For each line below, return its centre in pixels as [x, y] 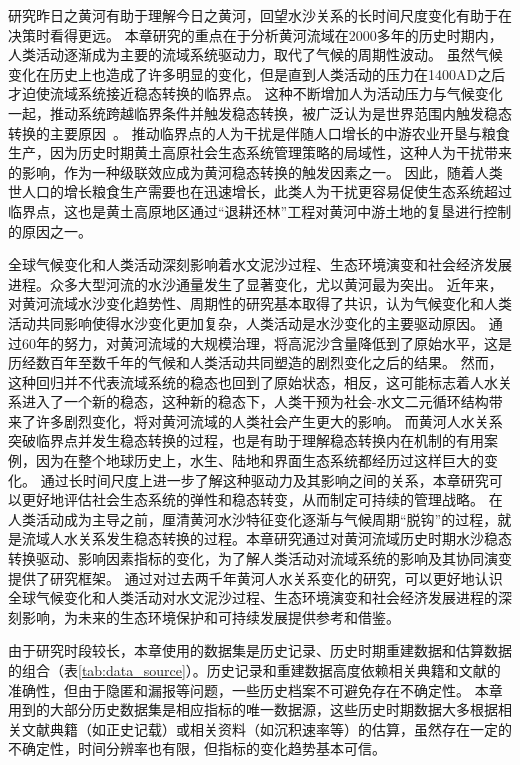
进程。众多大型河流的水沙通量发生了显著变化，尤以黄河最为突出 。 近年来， [255, 283]
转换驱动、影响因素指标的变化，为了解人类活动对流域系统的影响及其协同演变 [260, 558]
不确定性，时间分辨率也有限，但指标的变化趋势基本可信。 [197, 748]
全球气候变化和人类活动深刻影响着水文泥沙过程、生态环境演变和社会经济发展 [260, 264]
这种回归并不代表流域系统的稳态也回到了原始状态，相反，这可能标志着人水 [253, 381]
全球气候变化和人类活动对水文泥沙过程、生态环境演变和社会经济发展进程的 [253, 597]
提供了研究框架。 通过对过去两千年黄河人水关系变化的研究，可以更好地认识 [255, 577]
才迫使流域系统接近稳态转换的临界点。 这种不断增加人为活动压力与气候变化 [255, 93]
